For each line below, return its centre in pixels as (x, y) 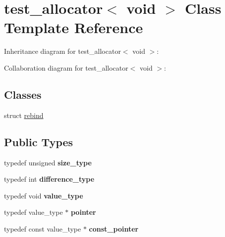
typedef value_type (33, 212)
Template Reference (74, 27)
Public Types (39, 141)
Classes (23, 94)
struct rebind (24, 115)
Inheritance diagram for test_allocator (62, 51)
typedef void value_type (44, 195)
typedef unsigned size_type (48, 162)
